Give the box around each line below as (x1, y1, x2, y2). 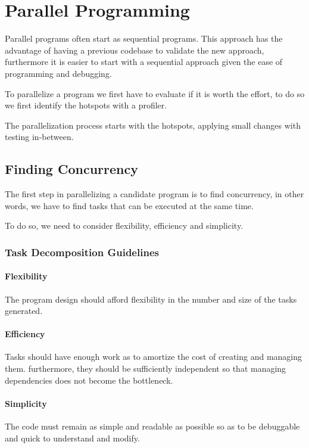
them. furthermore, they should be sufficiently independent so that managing (5, 362, 286, 375)
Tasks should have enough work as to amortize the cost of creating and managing (5, 350, 302, 363)
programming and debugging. (5, 67, 112, 79)
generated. (5, 304, 43, 317)
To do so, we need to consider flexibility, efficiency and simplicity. (5, 219, 244, 232)
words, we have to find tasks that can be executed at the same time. (5, 199, 254, 211)
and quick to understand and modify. (5, 431, 140, 444)
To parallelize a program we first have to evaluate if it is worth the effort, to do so (5, 87, 305, 99)
